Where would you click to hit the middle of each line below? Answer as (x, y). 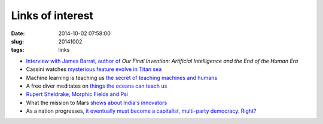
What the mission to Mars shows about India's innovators (97, 103)
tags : (18, 50)
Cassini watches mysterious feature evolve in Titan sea (94, 69)
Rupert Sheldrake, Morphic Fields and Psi (77, 94)
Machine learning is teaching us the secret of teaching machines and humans (122, 77)
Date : (18, 33)
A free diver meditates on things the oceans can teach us (97, 86)
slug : (17, 41)
